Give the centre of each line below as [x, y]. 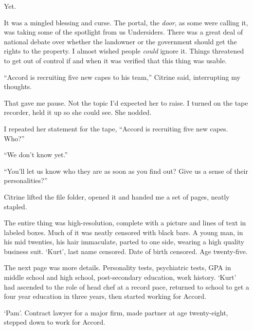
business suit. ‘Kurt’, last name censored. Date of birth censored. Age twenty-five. [126, 251]
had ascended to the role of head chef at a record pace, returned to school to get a [126, 286]
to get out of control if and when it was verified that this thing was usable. [116, 60]
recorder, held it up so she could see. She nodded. [78, 112]
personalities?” [26, 180]
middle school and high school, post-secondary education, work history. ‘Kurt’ [120, 277]
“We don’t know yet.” [36, 155]
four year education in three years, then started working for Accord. [105, 296]
